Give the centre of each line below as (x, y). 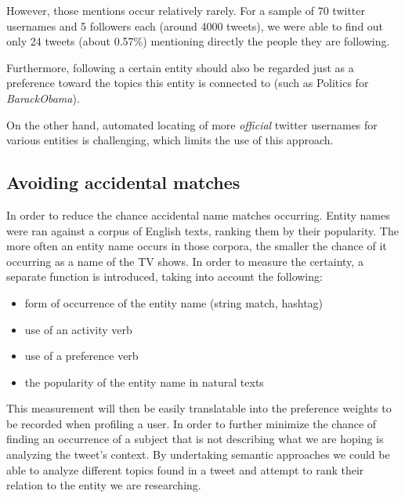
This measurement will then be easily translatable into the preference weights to (199, 408)
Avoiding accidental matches (123, 182)
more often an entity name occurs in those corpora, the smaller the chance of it (197, 246)
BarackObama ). (43, 98)
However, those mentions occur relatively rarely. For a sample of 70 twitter (186, 10)
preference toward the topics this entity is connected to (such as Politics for (188, 83)
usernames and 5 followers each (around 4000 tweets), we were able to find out (195, 25)
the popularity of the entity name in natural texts (144, 382)
